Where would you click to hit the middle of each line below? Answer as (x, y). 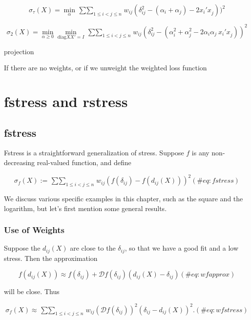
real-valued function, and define (84, 162)
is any (200, 153)
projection (19, 51)
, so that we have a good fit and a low (181, 248)
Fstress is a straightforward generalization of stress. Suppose (94, 153)
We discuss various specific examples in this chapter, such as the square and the (124, 198)
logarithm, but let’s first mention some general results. (85, 208)
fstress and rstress (66, 101)
